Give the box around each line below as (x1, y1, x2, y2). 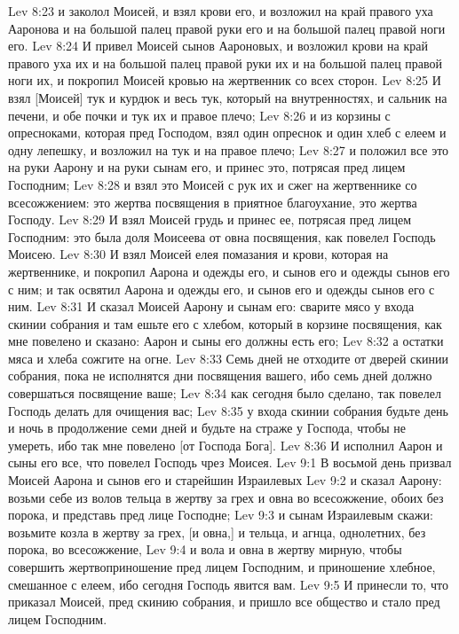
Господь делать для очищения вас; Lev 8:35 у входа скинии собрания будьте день (8, 401, 448, 419)
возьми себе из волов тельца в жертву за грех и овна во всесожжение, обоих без (8, 488, 444, 506)
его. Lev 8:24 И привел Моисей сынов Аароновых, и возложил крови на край (8, 36, 428, 55)
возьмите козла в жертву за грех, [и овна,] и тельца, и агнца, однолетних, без (8, 522, 426, 541)
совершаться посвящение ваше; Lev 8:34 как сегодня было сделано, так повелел (8, 384, 441, 403)
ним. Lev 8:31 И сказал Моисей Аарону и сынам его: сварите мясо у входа (8, 297, 415, 316)
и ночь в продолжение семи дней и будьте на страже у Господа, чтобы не (8, 419, 407, 437)
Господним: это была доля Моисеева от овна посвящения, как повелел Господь (8, 227, 436, 246)
